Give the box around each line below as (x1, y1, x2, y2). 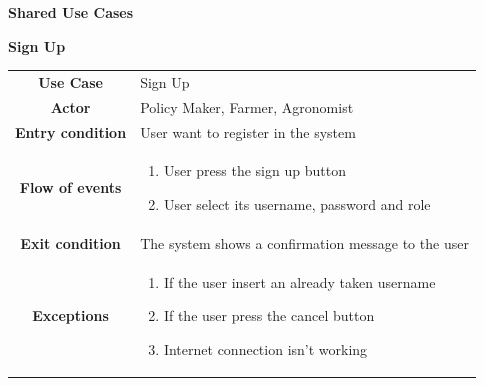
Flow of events (19, 177, 122, 198)
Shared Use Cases (8, 2, 134, 22)
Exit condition (20, 232, 121, 253)
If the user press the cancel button (163, 305, 375, 326)
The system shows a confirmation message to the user (140, 232, 469, 253)
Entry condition (15, 121, 127, 142)
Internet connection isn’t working (163, 338, 368, 359)
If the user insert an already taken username (163, 271, 436, 292)
